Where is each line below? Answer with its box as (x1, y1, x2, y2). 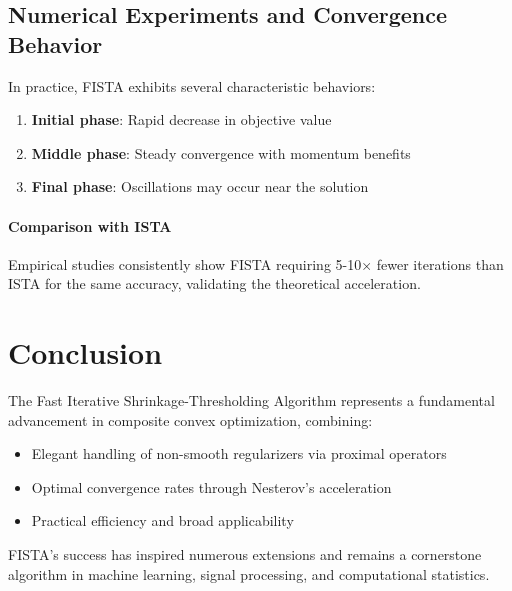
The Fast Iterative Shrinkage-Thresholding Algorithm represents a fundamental (8, 390, 495, 411)
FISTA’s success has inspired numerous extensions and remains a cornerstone (8, 544, 482, 565)
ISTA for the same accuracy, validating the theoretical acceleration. (8, 273, 421, 294)
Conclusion (8, 332, 163, 373)
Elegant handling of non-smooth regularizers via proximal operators (31, 443, 447, 464)
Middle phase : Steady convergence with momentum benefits (31, 142, 411, 163)
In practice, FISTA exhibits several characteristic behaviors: (8, 75, 376, 96)
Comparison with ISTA (8, 215, 172, 236)
